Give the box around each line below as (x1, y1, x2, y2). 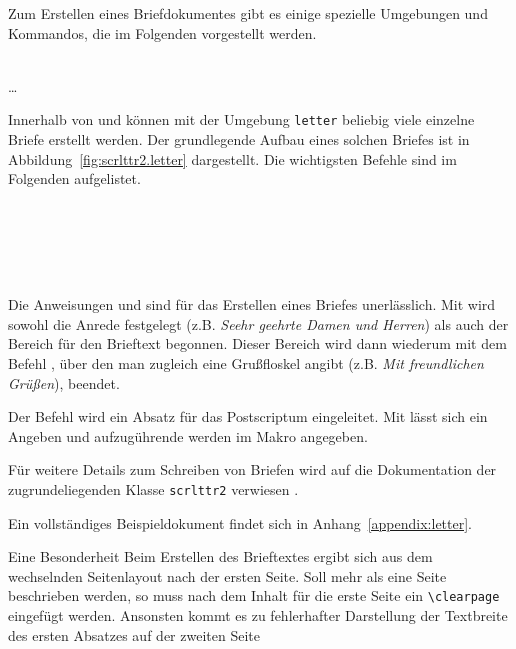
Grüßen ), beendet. (8, 372, 120, 393)
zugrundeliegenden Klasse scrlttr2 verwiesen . (8, 478, 299, 499)
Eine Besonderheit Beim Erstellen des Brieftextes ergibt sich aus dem (8, 546, 433, 567)
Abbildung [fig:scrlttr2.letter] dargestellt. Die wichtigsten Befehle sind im (8, 148, 457, 169)
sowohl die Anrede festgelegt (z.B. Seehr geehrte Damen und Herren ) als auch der (8, 313, 509, 334)
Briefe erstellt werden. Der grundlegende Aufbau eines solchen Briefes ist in (8, 129, 470, 150)
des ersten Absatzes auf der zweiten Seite (8, 624, 260, 645)
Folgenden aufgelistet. (8, 168, 141, 189)
